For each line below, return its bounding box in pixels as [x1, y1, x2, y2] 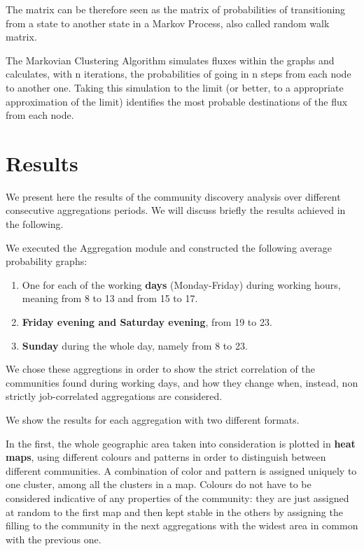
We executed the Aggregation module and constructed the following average [6, 240, 332, 255]
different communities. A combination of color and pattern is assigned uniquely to [6, 463, 357, 478]
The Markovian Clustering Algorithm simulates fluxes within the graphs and [6, 52, 335, 67]
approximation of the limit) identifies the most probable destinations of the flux [6, 94, 348, 108]
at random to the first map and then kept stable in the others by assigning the [6, 504, 343, 519]
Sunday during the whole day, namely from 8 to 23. [22, 338, 248, 352]
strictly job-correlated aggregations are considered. [6, 389, 223, 403]
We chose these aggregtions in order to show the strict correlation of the [6, 362, 315, 376]
